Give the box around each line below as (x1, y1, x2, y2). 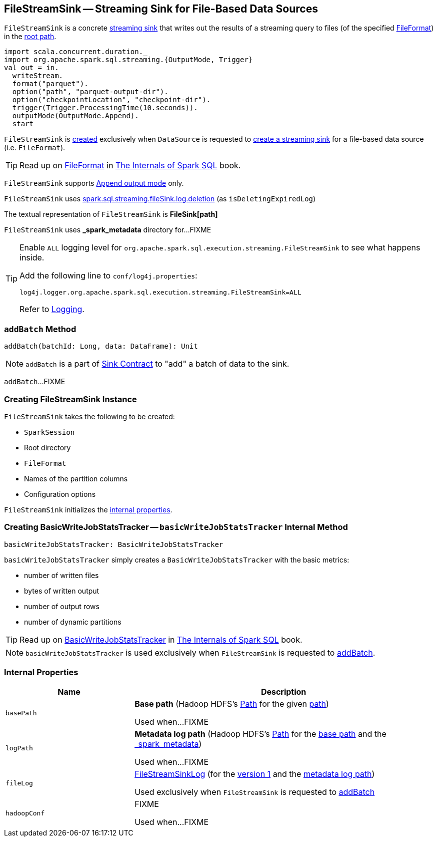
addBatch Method (4, 324, 76, 334)
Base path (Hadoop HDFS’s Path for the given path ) (134, 699, 329, 709)
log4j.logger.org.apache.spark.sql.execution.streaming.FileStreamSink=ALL (19, 289, 301, 297)
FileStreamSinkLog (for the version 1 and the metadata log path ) (134, 769, 375, 779)
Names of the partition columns (24, 474, 128, 483)
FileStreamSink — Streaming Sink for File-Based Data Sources (4, 3, 318, 15)
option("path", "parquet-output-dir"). (12, 88, 168, 96)
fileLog (5, 779, 33, 787)
